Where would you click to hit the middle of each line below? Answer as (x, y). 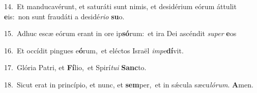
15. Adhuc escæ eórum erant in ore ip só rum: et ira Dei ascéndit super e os (120, 33)
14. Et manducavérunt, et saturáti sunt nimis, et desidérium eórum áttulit (120, 6)
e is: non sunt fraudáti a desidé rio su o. (64, 16)
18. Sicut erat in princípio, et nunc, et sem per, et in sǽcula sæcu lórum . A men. (129, 84)
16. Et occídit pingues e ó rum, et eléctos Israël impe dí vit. (94, 50)
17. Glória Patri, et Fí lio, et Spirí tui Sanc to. (75, 67)
